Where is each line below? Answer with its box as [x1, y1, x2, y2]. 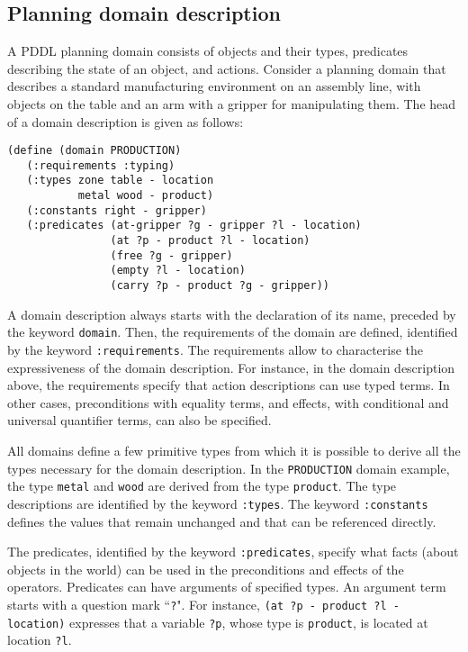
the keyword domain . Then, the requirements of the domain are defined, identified [7, 322, 458, 341]
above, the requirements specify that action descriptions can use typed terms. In [7, 376, 450, 394]
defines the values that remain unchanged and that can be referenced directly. [7, 512, 436, 530]
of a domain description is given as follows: [7, 112, 244, 131]
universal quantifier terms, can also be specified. [7, 411, 272, 430]
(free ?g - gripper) [110, 249, 233, 262]
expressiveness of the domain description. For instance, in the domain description [7, 358, 455, 376]
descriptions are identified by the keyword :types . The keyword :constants [7, 494, 428, 512]
